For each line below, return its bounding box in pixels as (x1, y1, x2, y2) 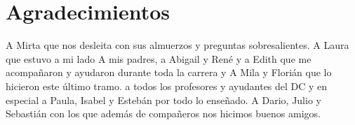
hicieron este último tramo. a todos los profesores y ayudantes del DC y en (6, 78, 328, 93)
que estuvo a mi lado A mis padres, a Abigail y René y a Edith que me (6, 51, 312, 66)
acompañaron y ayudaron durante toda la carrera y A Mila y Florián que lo (6, 65, 332, 80)
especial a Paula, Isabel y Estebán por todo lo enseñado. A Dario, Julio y (6, 92, 321, 107)
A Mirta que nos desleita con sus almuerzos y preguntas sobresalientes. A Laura (6, 38, 349, 52)
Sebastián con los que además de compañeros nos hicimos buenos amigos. (6, 106, 321, 121)
